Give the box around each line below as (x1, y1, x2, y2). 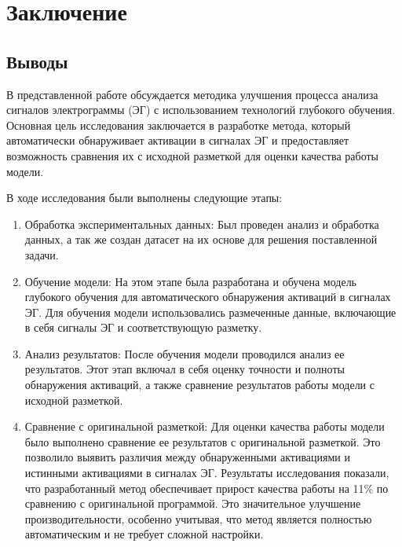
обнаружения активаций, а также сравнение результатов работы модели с (24, 376, 375, 393)
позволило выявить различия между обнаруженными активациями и (24, 449, 350, 465)
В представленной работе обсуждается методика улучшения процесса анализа (6, 86, 378, 102)
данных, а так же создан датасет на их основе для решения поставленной (24, 231, 378, 248)
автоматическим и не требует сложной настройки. (24, 526, 264, 542)
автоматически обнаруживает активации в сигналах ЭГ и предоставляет (6, 132, 349, 149)
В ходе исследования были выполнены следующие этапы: (6, 189, 283, 206)
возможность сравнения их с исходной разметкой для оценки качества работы (6, 147, 378, 163)
